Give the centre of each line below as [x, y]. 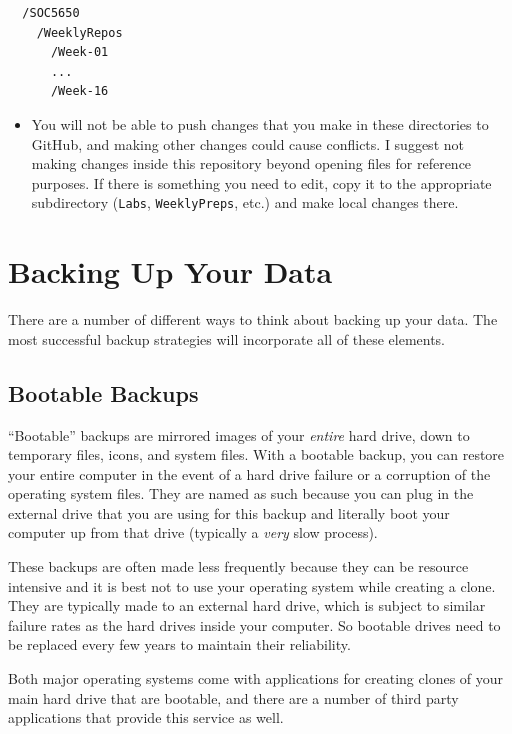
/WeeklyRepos [79, 32]
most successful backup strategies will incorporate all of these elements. [227, 338]
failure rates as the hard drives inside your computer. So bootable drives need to [254, 624]
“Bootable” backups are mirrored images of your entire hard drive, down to [239, 434]
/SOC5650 [51, 13]
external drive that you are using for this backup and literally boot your [229, 512]
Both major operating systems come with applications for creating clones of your [256, 678]
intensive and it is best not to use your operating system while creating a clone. [252, 585]
